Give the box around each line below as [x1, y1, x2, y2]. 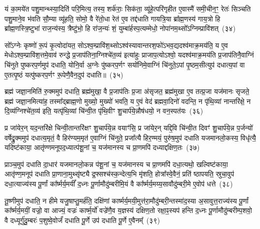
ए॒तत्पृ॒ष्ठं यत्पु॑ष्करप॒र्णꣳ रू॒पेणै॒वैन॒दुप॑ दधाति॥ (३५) [5, 69, 123, 79]
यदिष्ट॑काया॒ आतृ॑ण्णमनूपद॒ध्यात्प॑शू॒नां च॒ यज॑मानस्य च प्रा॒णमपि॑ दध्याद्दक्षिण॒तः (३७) [5, 142, 200, 152]
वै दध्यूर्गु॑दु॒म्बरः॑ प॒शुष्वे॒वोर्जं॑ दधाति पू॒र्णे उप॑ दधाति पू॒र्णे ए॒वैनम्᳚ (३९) [5, 214, 160, 225]
